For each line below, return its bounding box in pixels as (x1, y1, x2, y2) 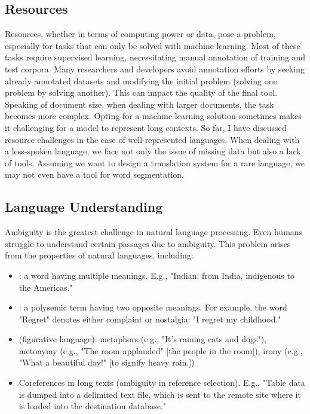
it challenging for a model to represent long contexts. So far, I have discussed (5, 121, 287, 133)
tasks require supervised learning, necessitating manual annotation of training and (5, 51, 306, 63)
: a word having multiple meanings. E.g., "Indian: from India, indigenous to (19, 269, 294, 281)
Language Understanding (5, 197, 163, 216)
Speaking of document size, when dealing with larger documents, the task (5, 98, 274, 110)
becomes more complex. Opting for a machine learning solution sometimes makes (5, 109, 302, 122)
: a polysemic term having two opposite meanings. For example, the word (19, 301, 287, 313)
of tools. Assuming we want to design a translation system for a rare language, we (5, 156, 305, 169)
